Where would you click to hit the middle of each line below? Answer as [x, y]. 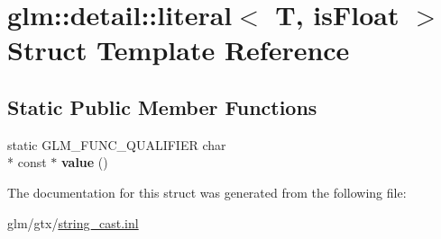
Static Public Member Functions [162, 106]
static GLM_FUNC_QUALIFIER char [117, 144]
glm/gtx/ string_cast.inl [73, 222]
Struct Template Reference [179, 50]
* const [27, 162]
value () [84, 162]
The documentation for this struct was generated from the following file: [207, 192]
